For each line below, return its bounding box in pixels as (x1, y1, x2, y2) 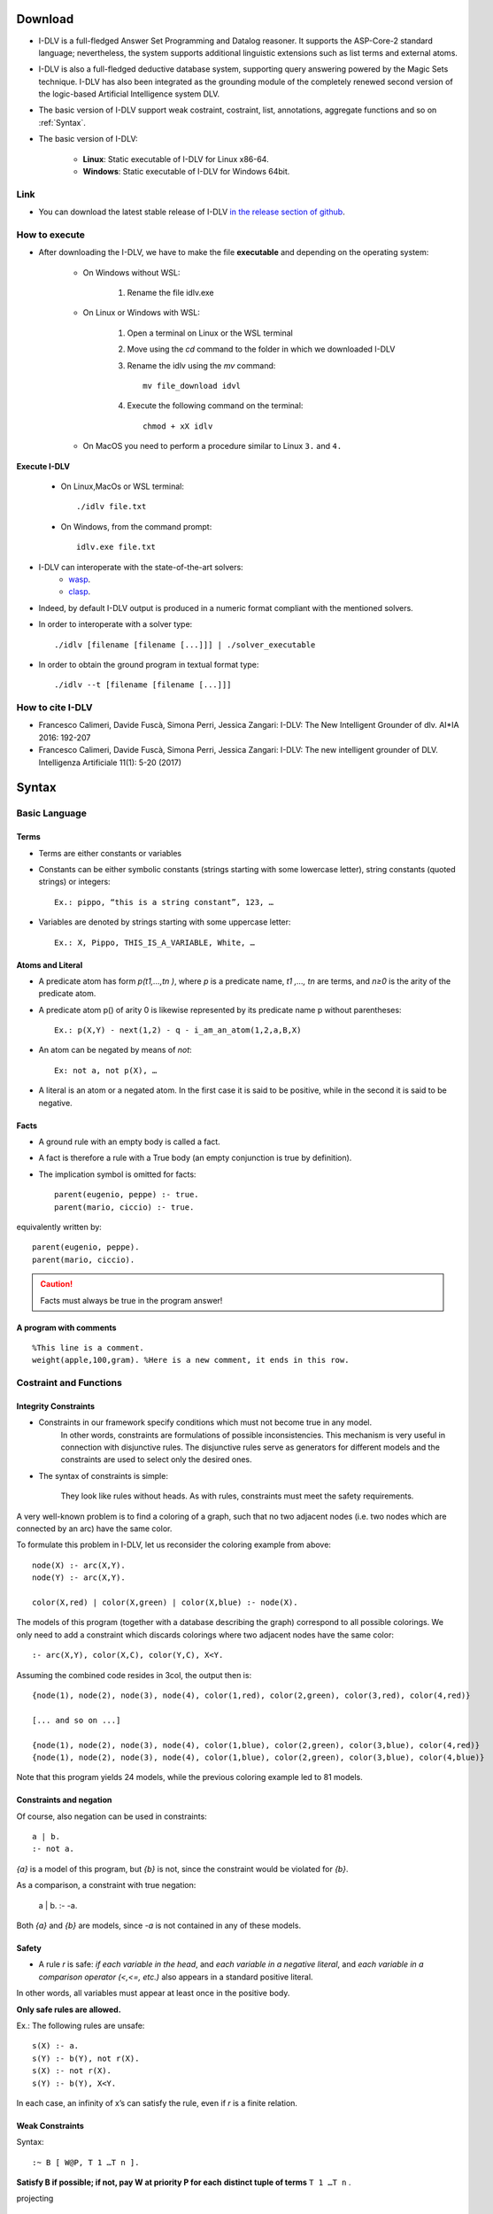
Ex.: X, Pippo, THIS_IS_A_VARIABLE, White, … (54, 937, 256, 948)
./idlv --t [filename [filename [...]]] (54, 680, 232, 690)
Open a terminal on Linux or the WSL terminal (127, 328, 294, 338)
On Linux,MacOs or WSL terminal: (60, 481, 185, 492)
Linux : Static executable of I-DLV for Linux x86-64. (82, 153, 269, 164)
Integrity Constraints (16, 1400, 96, 1412)
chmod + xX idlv (143, 421, 213, 431)
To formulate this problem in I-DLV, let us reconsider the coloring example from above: (16, 1539, 332, 1550)
